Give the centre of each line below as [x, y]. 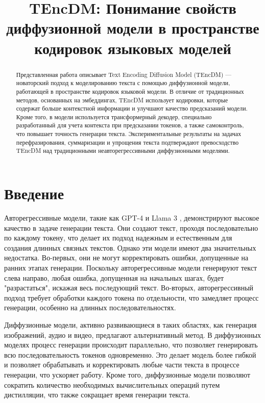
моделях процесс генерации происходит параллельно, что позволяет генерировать [131, 345]
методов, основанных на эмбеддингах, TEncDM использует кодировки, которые [122, 100]
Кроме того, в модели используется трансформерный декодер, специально [114, 116]
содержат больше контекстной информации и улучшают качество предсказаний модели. [132, 108]
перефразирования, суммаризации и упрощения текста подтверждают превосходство [127, 142]
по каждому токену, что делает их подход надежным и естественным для [118, 238]
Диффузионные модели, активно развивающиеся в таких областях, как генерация [130, 324]
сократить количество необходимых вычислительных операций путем [112, 384]
